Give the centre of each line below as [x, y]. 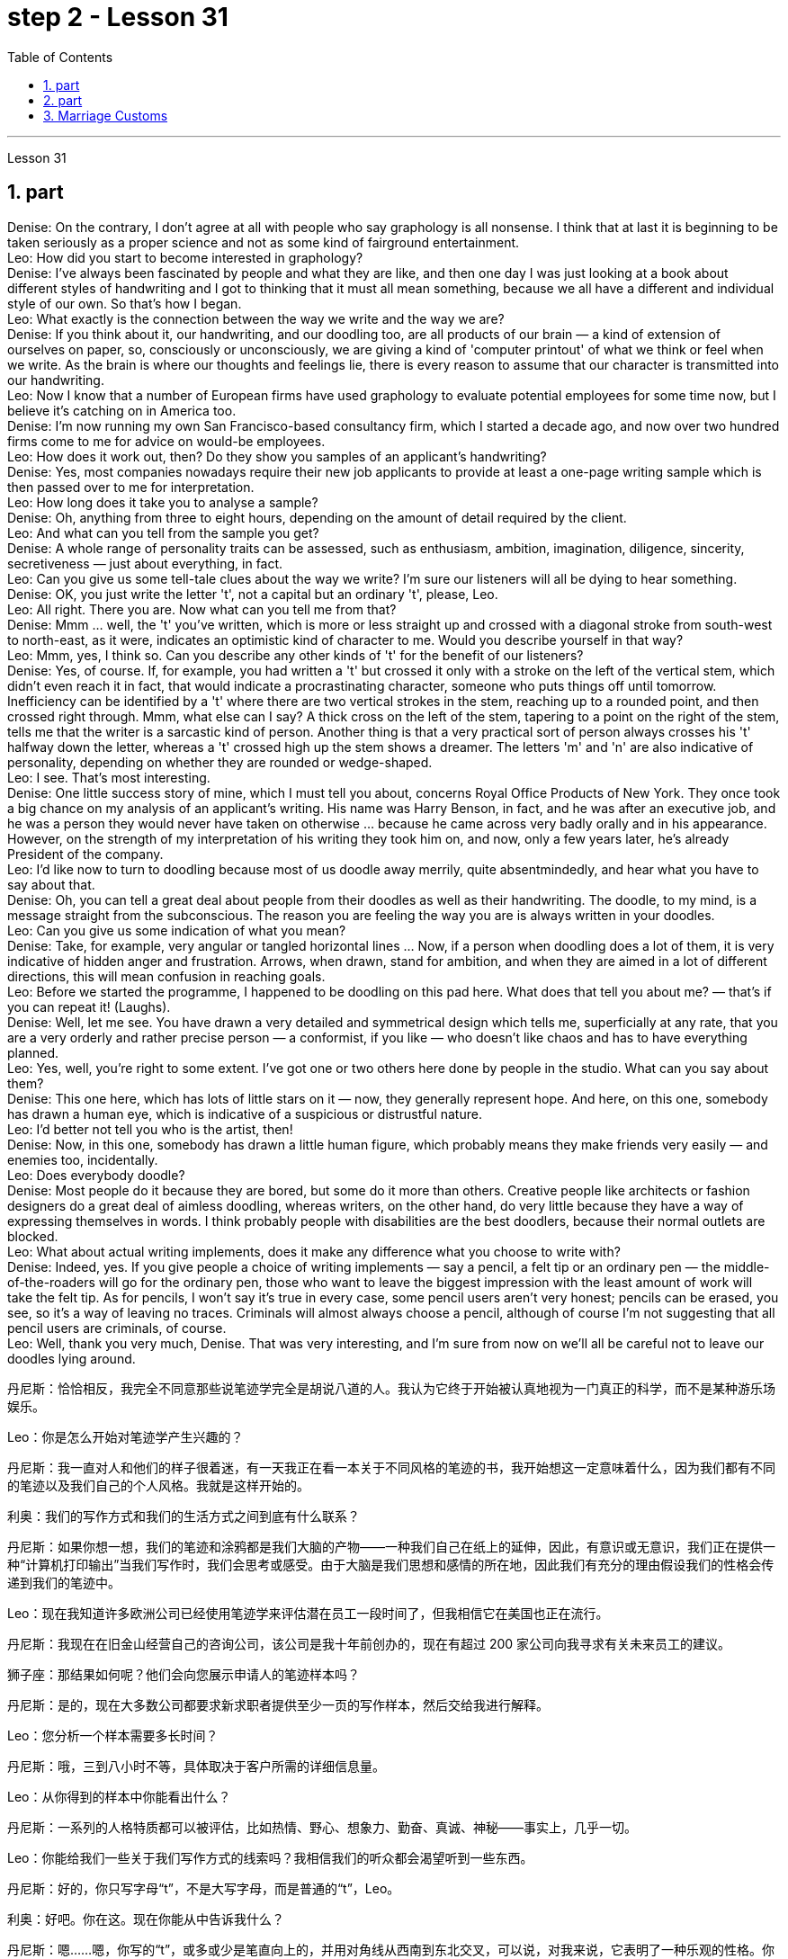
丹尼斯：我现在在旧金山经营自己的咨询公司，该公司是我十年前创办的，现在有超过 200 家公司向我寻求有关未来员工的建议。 [369, 1643]
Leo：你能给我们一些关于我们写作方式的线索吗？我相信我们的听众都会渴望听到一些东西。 [270, 1857]
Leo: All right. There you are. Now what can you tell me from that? [202, 609]
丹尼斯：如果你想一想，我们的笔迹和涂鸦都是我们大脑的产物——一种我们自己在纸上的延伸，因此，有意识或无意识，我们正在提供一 [391, 1546]
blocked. [33, 1236]
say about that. [51, 884]
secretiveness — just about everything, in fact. [145, 563]
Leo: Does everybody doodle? [96, 1175]
